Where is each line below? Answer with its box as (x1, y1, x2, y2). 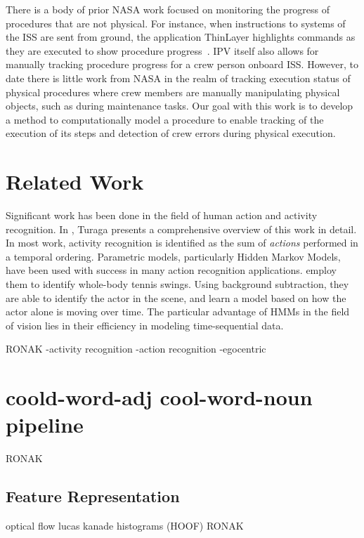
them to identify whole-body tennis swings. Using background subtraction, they (6, 277, 349, 291)
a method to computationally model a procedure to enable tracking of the (6, 112, 324, 126)
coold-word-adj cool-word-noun (6, 383, 313, 412)
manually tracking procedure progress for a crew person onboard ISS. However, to (6, 57, 358, 72)
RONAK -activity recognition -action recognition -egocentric (6, 341, 266, 356)
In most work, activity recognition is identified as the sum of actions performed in (6, 235, 358, 250)
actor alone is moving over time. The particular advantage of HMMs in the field (6, 304, 350, 319)
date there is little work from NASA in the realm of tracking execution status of (6, 70, 351, 85)
